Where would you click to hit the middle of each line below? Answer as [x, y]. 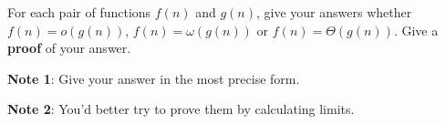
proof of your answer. [69, 48]
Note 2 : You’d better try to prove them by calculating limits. [181, 109]
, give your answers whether [334, 12]
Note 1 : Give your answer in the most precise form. [154, 78]
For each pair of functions [79, 12]
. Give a [416, 30]
